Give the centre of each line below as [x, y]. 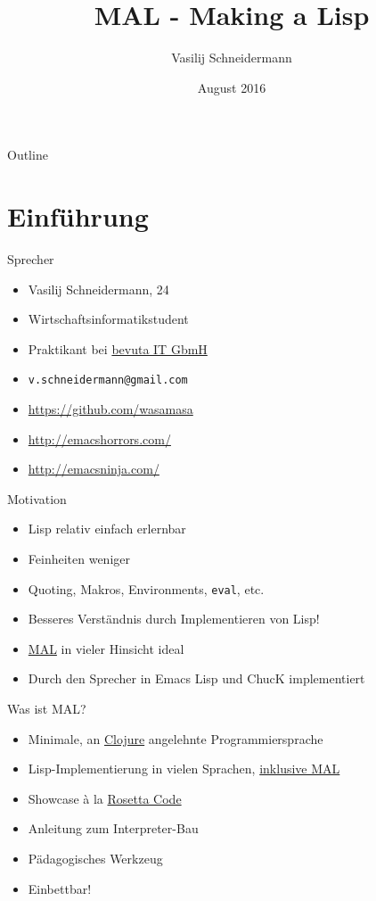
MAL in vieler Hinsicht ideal [106, 648]
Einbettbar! [60, 888]
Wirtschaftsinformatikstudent [108, 319]
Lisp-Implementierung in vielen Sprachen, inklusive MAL [184, 769]
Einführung [78, 216]
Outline [28, 155]
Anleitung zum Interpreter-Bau [113, 828]
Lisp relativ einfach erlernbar [107, 529]
